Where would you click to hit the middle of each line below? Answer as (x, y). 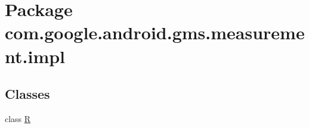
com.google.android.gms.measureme (155, 32)
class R (18, 118)
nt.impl (35, 56)
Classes (27, 94)
